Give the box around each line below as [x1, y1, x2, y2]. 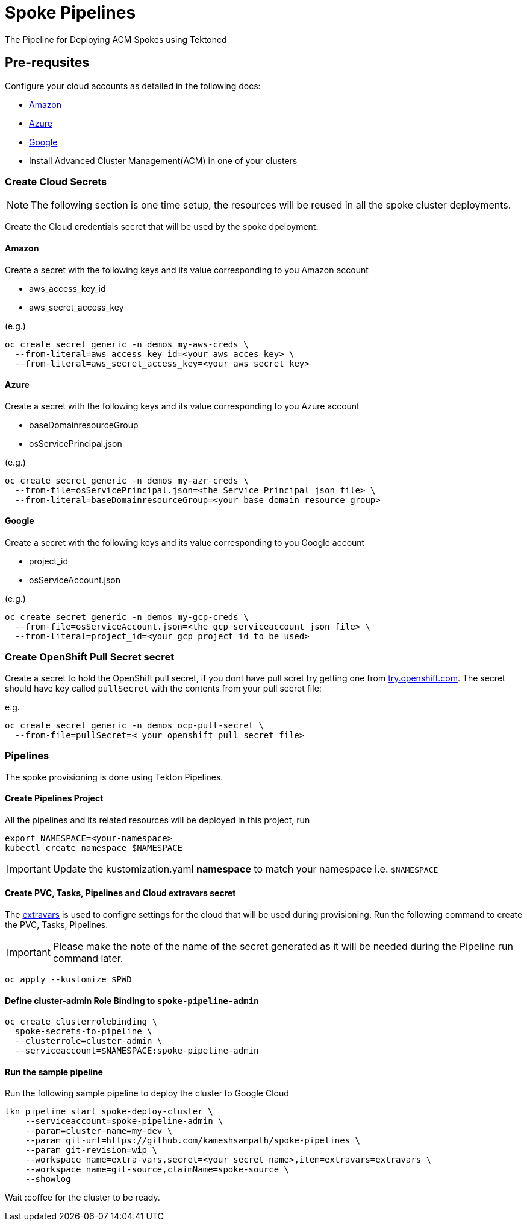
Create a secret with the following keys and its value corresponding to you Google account [5, 537, 365, 548]
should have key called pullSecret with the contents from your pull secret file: [5, 683, 322, 694]
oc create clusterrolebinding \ [5, 1017, 157, 1027]
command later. [52, 952, 123, 964]
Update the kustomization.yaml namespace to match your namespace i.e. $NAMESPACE [52, 862, 438, 875]
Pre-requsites [5, 55, 90, 71]
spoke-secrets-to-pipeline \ [14, 1026, 152, 1037]
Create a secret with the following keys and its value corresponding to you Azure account [5, 400, 360, 411]
